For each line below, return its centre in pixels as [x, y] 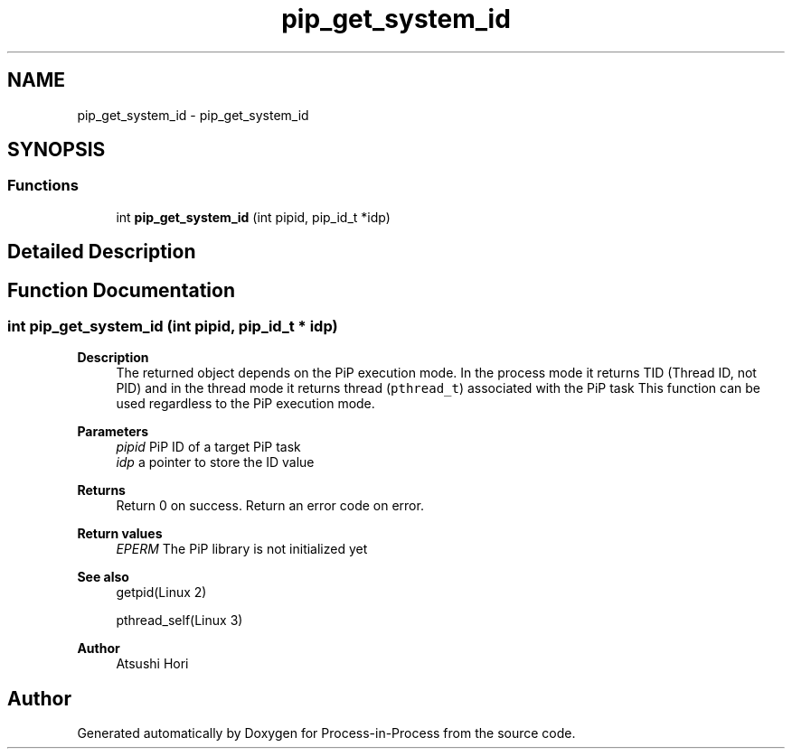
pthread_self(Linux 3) [179, 621]
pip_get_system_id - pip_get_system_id [193, 115]
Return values [120, 534]
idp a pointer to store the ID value [215, 462]
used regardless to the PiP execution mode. [245, 404]
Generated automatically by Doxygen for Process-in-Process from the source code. [326, 733]
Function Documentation [121, 290]
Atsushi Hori [152, 664]
